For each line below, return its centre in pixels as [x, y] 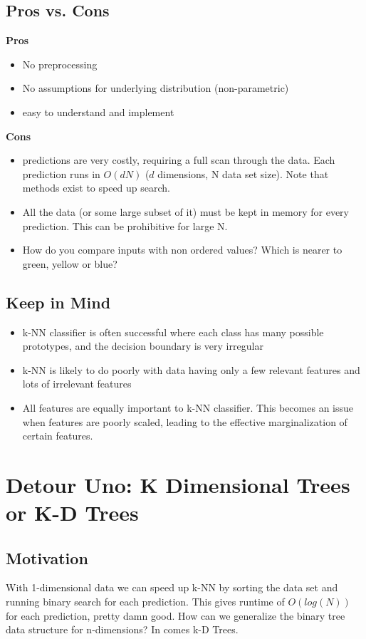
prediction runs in [61, 173]
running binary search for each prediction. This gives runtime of [145, 602]
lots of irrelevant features [77, 384]
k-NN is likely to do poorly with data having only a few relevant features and [191, 369]
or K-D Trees [72, 513]
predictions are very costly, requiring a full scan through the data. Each [179, 160]
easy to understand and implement [98, 111]
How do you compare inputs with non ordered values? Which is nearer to [182, 250]
